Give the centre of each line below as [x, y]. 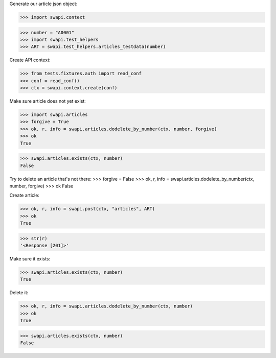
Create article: [24, 195]
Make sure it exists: [30, 259]
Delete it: [19, 293]
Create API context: [30, 60]
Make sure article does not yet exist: [48, 101]
